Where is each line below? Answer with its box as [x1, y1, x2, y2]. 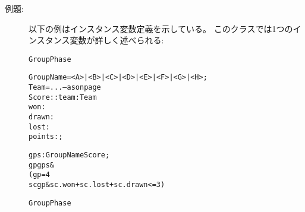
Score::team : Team [29, 93, 97, 102]
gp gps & [29, 160, 54, 169]
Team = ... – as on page [29, 83, 101, 92]
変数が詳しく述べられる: [70, 34, 164, 46]
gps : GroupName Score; [29, 151, 110, 160]
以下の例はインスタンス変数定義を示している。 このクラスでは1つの [29, 22, 293, 34]
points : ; [29, 132, 63, 141]
